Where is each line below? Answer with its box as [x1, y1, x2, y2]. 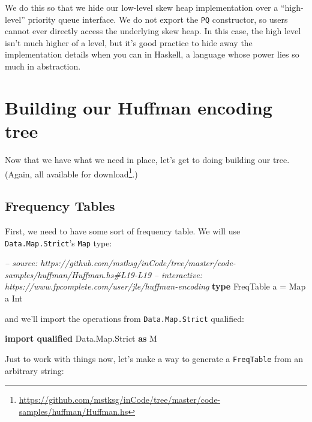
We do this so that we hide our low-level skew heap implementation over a [5, 1, 278, 13]
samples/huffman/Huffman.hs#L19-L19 [5, 268, 152, 281]
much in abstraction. [5, 60, 81, 73]
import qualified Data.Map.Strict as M [5, 332, 157, 345]
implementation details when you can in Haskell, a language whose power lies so [5, 48, 299, 61]
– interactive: [154, 268, 203, 281]
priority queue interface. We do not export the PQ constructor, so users [28, 13, 288, 25]
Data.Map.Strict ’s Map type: [5, 236, 112, 249]
